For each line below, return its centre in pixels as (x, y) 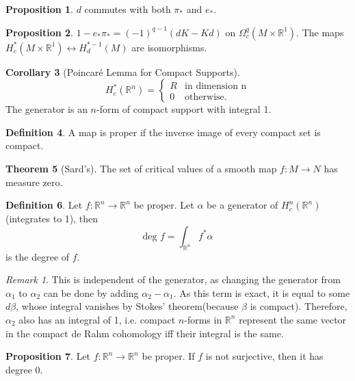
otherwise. (206, 97)
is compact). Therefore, (299, 306)
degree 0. (24, 369)
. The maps (320, 32)
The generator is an (47, 109)
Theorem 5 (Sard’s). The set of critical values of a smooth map (141, 168)
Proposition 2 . (39, 32)
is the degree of (38, 256)
